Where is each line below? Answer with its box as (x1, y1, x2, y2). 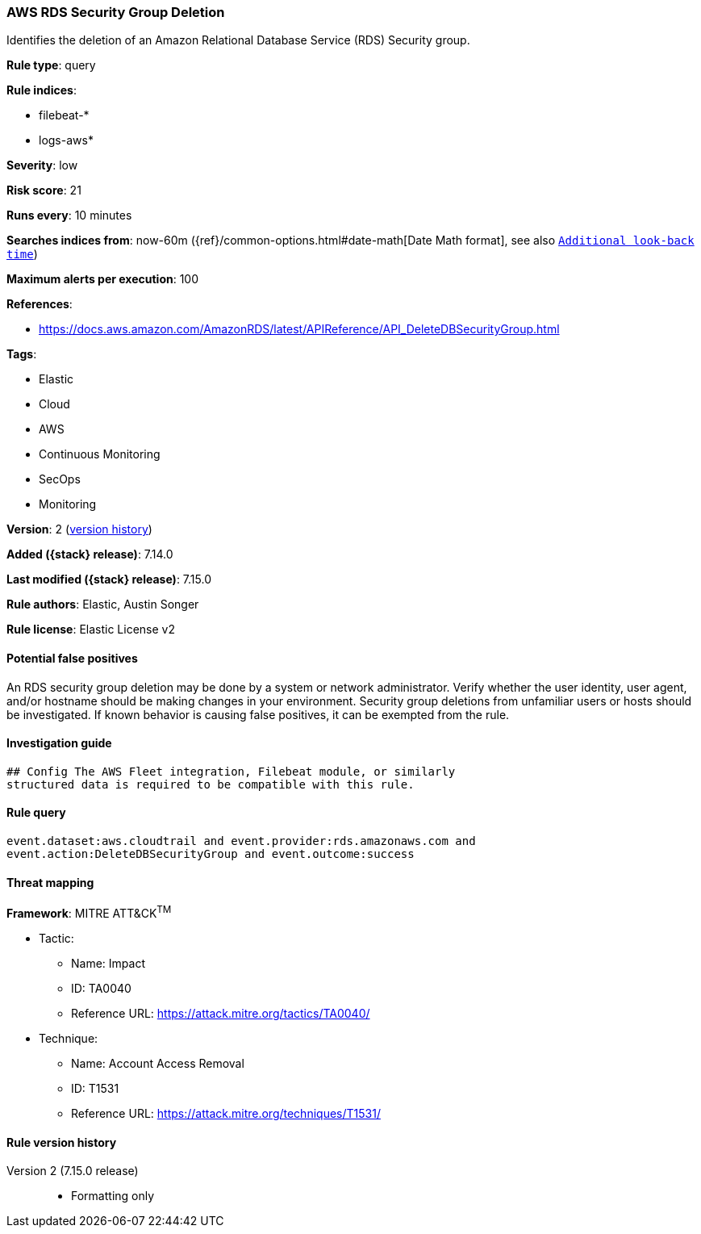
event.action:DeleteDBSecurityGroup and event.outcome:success (6, 847, 415, 861)
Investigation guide (6, 736, 112, 751)
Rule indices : (6, 83, 77, 98)
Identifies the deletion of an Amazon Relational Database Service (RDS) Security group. (6, 33, 470, 48)
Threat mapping (6, 875, 94, 889)
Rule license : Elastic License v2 (6, 622, 175, 637)
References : (6, 297, 73, 312)
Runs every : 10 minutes (6, 208, 132, 223)
